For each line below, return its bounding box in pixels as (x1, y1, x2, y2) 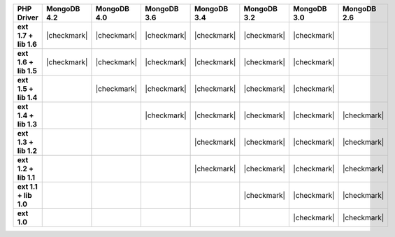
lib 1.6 (17, 39, 38, 49)
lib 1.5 (17, 66, 38, 76)
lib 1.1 (17, 173, 35, 182)
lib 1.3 (17, 120, 38, 129)
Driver (17, 13, 38, 22)
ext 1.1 (17, 182, 38, 192)
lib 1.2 (17, 146, 38, 155)
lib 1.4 (17, 93, 38, 102)
